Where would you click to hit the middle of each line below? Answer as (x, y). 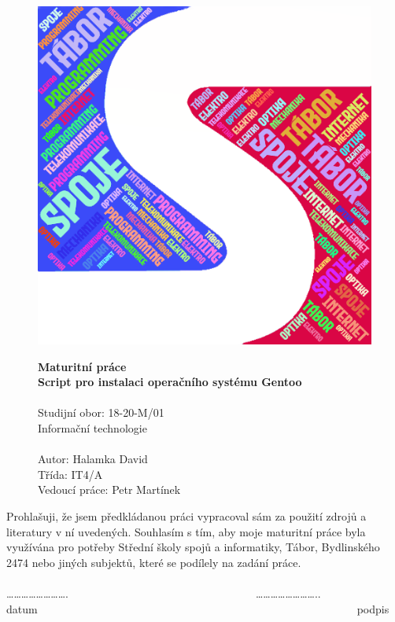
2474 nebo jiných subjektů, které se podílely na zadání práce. (154, 562)
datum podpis (198, 608)
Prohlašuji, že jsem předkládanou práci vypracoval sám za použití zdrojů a (186, 515)
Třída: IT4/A (70, 474)
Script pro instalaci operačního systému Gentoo (170, 382)
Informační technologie (92, 427)
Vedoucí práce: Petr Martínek (109, 490)
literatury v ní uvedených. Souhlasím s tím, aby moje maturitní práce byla (186, 531)
